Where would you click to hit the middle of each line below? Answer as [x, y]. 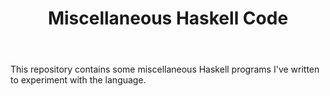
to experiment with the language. [78, 80]
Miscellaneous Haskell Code [168, 18]
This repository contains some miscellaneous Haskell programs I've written [165, 69]
